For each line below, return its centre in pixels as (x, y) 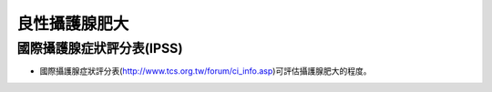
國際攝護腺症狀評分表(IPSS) (100, 48)
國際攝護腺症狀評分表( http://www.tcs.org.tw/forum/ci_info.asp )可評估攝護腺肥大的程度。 (205, 71)
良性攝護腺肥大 (73, 24)
